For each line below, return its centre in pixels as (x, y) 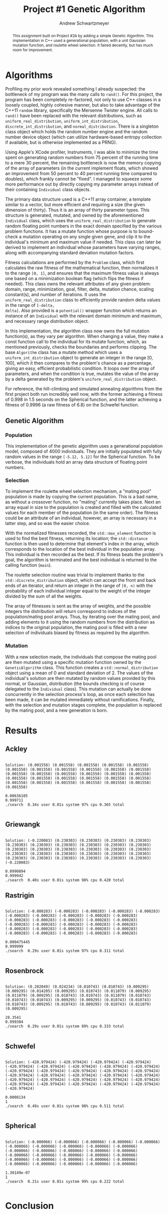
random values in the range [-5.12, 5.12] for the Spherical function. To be (83, 457)
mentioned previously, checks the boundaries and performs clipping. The (81, 347)
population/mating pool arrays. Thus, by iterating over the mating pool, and (83, 617)
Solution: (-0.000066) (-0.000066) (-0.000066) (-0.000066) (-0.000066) (83, 1142)
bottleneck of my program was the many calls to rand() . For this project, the (84, 95)
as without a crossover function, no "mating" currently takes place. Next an (83, 502)
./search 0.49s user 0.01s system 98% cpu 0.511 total (65, 1106)
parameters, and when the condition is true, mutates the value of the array (82, 374)
